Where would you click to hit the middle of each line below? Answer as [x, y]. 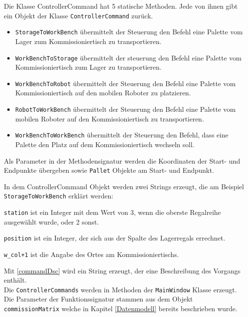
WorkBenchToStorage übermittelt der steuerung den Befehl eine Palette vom [128, 57]
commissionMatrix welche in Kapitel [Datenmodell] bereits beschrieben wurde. [121, 308]
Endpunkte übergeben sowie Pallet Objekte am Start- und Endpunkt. [109, 170]
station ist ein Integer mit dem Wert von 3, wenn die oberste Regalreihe [112, 212]
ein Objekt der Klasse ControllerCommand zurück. [79, 15]
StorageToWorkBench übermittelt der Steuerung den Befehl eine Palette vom [129, 32]
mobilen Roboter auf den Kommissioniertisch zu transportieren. [109, 118]
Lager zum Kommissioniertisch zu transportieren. [88, 41]
